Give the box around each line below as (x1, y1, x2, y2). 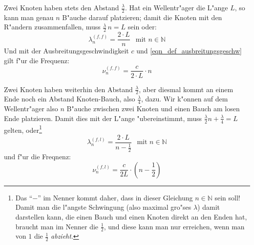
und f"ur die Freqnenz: (4, 151, 71, 162)
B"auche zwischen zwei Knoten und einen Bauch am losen (66, 103, 240, 114)
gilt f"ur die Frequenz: (4, 55, 69, 65)
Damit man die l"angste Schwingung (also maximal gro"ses (15, 202, 191, 212)
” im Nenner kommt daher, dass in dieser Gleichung (38, 192, 193, 202)
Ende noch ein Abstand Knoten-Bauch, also (4, 94, 135, 104)
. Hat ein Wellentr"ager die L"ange (125, 2, 228, 12)
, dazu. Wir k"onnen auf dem (141, 94, 228, 104)
